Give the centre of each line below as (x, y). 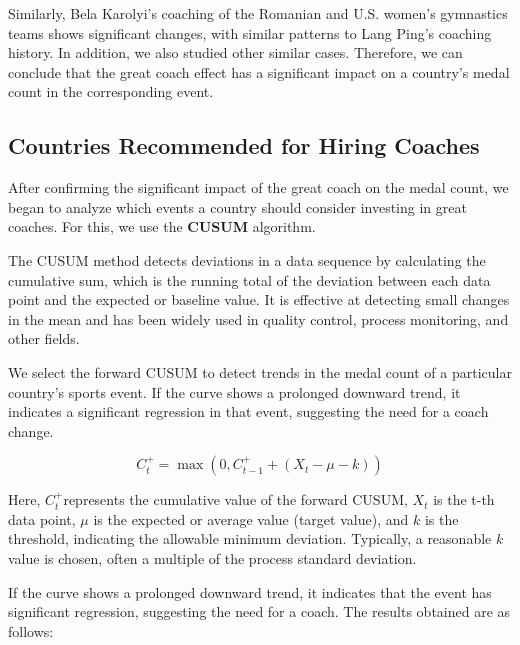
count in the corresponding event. (111, 91)
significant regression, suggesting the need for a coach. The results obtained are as (259, 611)
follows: (31, 630)
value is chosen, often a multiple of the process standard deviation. (212, 558)
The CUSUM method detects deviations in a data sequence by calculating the (247, 259)
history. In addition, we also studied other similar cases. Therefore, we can (235, 52)
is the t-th (464, 499)
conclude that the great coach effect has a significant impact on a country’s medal (259, 71)
